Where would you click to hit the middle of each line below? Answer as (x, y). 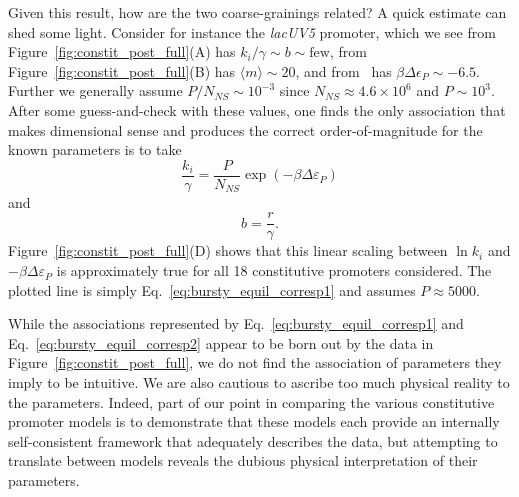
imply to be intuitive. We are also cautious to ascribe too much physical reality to (259, 382)
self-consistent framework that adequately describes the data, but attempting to (253, 440)
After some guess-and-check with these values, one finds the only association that (257, 109)
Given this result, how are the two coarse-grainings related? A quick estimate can (257, 12)
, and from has (343, 70)
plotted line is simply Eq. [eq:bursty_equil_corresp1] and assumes (212, 289)
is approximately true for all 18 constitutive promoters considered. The (274, 270)
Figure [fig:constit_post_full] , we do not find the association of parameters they (255, 362)
